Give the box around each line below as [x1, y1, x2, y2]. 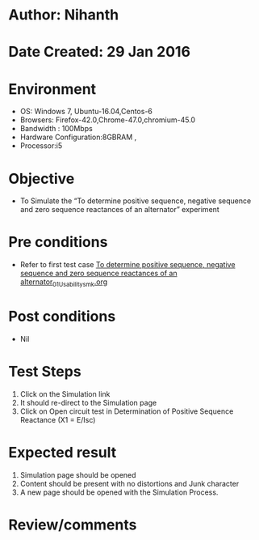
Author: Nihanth [8, 6, 119, 24]
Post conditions [8, 308, 116, 325]
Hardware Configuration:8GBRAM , [19, 132, 137, 142]
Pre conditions [8, 233, 108, 252]
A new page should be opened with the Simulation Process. [19, 487, 219, 497]
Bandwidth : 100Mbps [19, 124, 93, 134]
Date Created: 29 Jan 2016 [8, 43, 191, 62]
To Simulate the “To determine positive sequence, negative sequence [19, 196, 252, 206]
